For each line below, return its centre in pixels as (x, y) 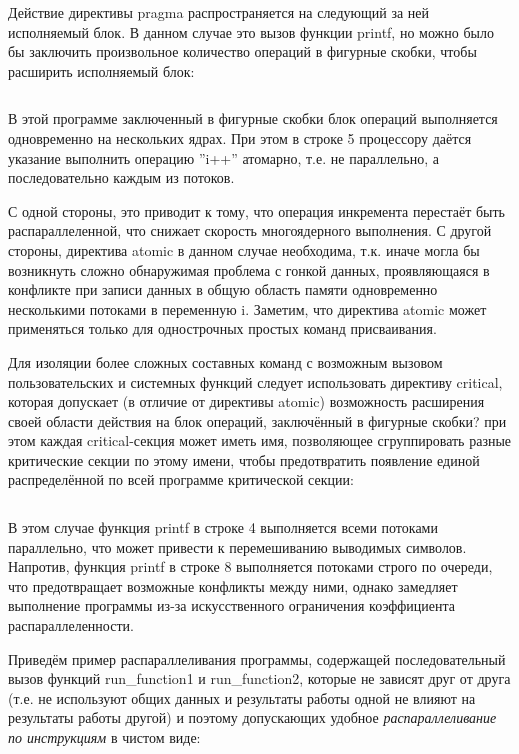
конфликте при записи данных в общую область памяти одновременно (223, 289)
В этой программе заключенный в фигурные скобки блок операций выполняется (253, 118)
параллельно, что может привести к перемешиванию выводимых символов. (237, 546)
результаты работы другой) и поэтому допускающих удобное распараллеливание (252, 717)
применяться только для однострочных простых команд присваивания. (222, 328)
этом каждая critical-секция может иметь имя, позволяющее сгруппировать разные (260, 440)
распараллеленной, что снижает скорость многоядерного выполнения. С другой (250, 230)
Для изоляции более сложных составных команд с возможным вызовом (225, 361)
